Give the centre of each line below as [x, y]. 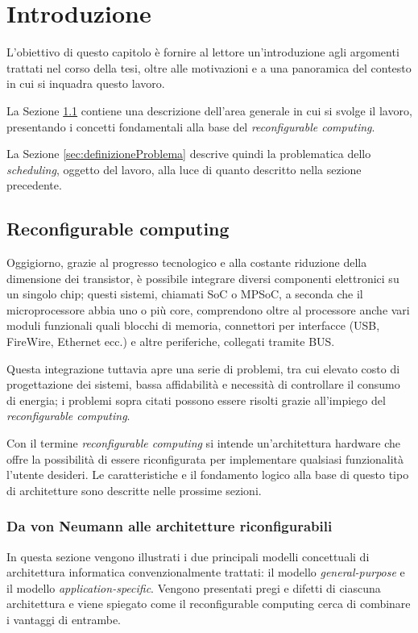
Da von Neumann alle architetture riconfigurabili [170, 526]
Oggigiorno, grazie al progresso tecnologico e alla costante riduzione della [187, 262]
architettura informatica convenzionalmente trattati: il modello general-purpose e [206, 572]
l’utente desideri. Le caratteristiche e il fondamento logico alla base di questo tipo [208, 475]
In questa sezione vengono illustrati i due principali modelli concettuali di [188, 556]
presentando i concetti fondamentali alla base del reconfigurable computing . [191, 126]
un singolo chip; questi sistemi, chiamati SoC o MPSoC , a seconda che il [185, 294]
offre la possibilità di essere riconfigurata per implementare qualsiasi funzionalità [205, 458]
